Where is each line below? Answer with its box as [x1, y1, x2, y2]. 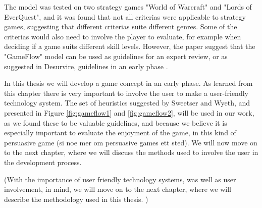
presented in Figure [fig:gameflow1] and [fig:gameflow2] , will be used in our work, [4, 107, 254, 118]
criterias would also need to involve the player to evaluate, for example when [4, 31, 241, 41]
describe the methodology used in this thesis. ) [4, 193, 148, 204]
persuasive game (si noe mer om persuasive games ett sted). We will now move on [4, 137, 257, 147]
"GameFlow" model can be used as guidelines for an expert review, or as [4, 50, 228, 61]
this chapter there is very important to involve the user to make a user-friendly [4, 87, 248, 98]
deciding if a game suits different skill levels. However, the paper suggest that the [4, 41, 255, 51]
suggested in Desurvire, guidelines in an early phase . [4, 61, 168, 71]
